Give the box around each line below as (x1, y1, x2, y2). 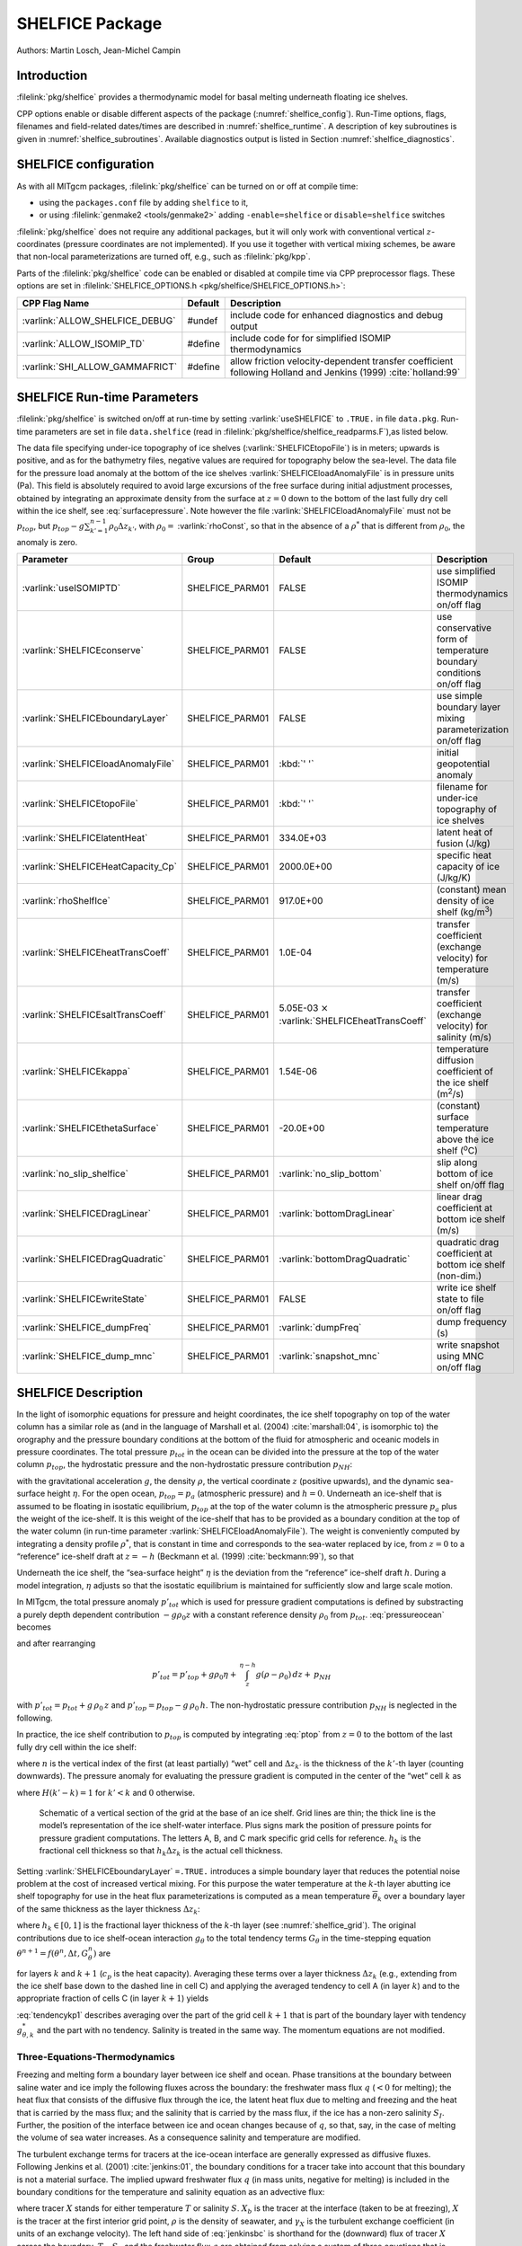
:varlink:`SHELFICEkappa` (22, 1065, 130, 1077)
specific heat (436, 849, 492, 862)
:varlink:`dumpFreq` (279, 1322, 362, 1334)
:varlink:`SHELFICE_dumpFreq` (22, 1322, 152, 1334)
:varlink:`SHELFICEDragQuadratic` (22, 1253, 166, 1266)
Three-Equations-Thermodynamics (16, 2051, 175, 2064)
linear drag (436, 1190, 482, 1203)
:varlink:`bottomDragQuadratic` (279, 1253, 411, 1266)
